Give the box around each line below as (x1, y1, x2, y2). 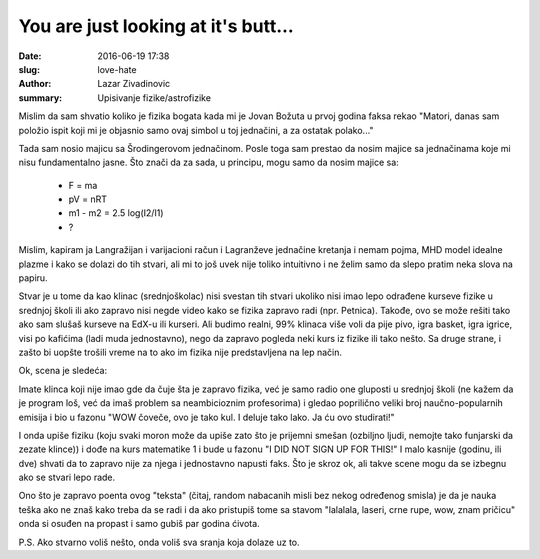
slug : (18, 63, 40, 75)
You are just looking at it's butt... (18, 15, 294, 37)
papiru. (18, 272, 49, 284)
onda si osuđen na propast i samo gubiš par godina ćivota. (18, 518, 260, 530)
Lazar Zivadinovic (97, 78, 171, 90)
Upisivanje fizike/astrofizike (97, 91, 212, 104)
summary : (18, 91, 63, 104)
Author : (18, 78, 52, 90)
